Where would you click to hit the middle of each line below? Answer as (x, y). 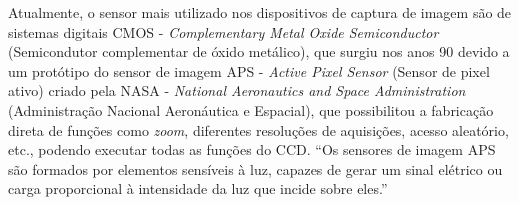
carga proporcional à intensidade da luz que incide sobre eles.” (198, 188)
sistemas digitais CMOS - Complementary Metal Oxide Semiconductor (223, 31)
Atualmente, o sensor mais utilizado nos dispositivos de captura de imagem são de (260, 12)
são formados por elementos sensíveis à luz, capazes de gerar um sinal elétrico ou (255, 168)
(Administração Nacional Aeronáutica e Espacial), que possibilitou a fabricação (251, 109)
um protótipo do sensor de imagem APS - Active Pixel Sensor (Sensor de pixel (249, 70)
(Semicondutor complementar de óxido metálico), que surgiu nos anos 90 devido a (259, 51)
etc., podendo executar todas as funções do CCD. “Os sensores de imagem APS (252, 149)
